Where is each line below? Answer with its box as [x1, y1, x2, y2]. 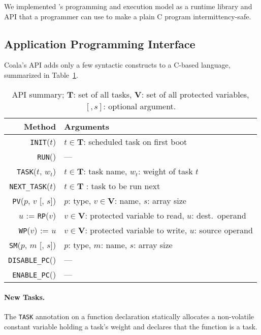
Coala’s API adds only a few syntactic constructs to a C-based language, [4, 59, 231, 70]
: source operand [194, 224, 253, 236]
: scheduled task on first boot [83, 135, 187, 147]
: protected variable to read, [85, 209, 184, 221]
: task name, [83, 165, 127, 177]
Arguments [64, 120, 110, 132]
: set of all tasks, [73, 88, 132, 100]
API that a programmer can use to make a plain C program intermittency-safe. [4, 11, 251, 21]
